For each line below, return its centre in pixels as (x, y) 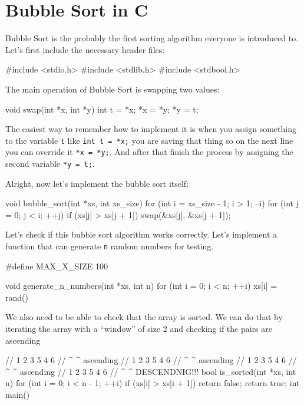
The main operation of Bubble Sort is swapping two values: (113, 89)
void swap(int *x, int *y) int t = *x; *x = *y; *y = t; (102, 109)
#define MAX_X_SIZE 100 (57, 266)
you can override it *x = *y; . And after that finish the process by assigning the (149, 152)
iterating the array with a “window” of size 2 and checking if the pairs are (139, 329)
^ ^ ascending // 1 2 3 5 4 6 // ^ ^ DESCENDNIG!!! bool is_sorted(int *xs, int (151, 371)
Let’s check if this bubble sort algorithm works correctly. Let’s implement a (141, 234)
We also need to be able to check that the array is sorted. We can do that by (144, 317)
